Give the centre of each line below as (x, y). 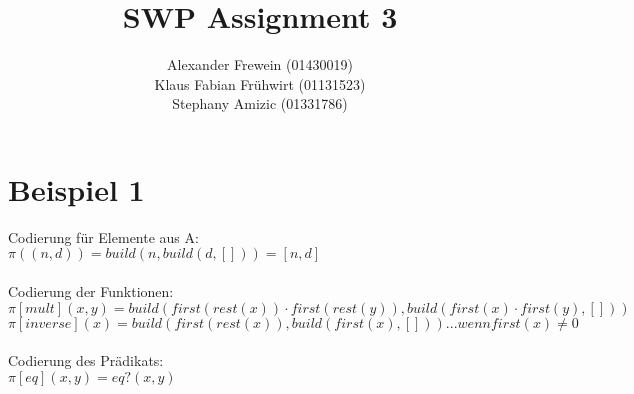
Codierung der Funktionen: (91, 291)
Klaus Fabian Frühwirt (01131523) (260, 83)
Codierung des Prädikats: (86, 360)
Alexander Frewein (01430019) (260, 64)
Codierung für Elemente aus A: (103, 236)
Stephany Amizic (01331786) (260, 103)
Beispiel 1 (76, 188)
